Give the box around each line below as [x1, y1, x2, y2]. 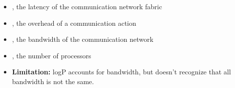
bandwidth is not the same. [12, 76, 94, 86]
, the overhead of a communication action [12, 18, 136, 28]
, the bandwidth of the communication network [12, 34, 153, 44]
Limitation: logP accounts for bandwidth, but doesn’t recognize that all [12, 67, 231, 77]
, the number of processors [12, 50, 91, 60]
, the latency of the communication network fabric [12, 1, 162, 11]
